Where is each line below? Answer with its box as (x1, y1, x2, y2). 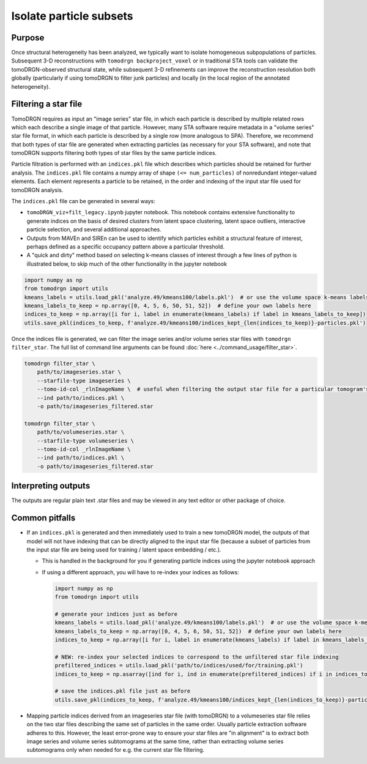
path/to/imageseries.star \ (37, 369, 122, 376)
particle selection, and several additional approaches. (26, 226, 161, 233)
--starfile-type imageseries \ (37, 377, 131, 384)
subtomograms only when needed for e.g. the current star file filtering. (26, 746, 205, 754)
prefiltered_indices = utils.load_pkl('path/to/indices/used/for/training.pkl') (54, 662, 303, 669)
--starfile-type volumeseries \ (37, 437, 135, 444)
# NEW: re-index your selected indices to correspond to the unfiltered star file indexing (54, 653, 339, 661)
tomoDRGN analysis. (11, 186, 64, 193)
